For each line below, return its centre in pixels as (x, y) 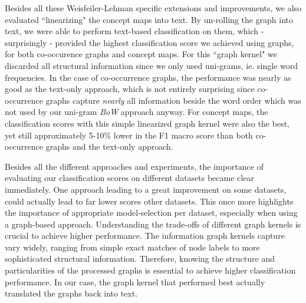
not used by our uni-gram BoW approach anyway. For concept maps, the (136, 112)
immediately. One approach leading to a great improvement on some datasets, (146, 189)
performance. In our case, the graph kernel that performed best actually (135, 281)
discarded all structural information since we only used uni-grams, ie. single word (151, 65)
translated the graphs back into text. (71, 293)
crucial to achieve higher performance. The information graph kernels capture (145, 236)
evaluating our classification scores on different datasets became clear (129, 178)
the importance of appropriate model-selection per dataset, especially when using (151, 213)
